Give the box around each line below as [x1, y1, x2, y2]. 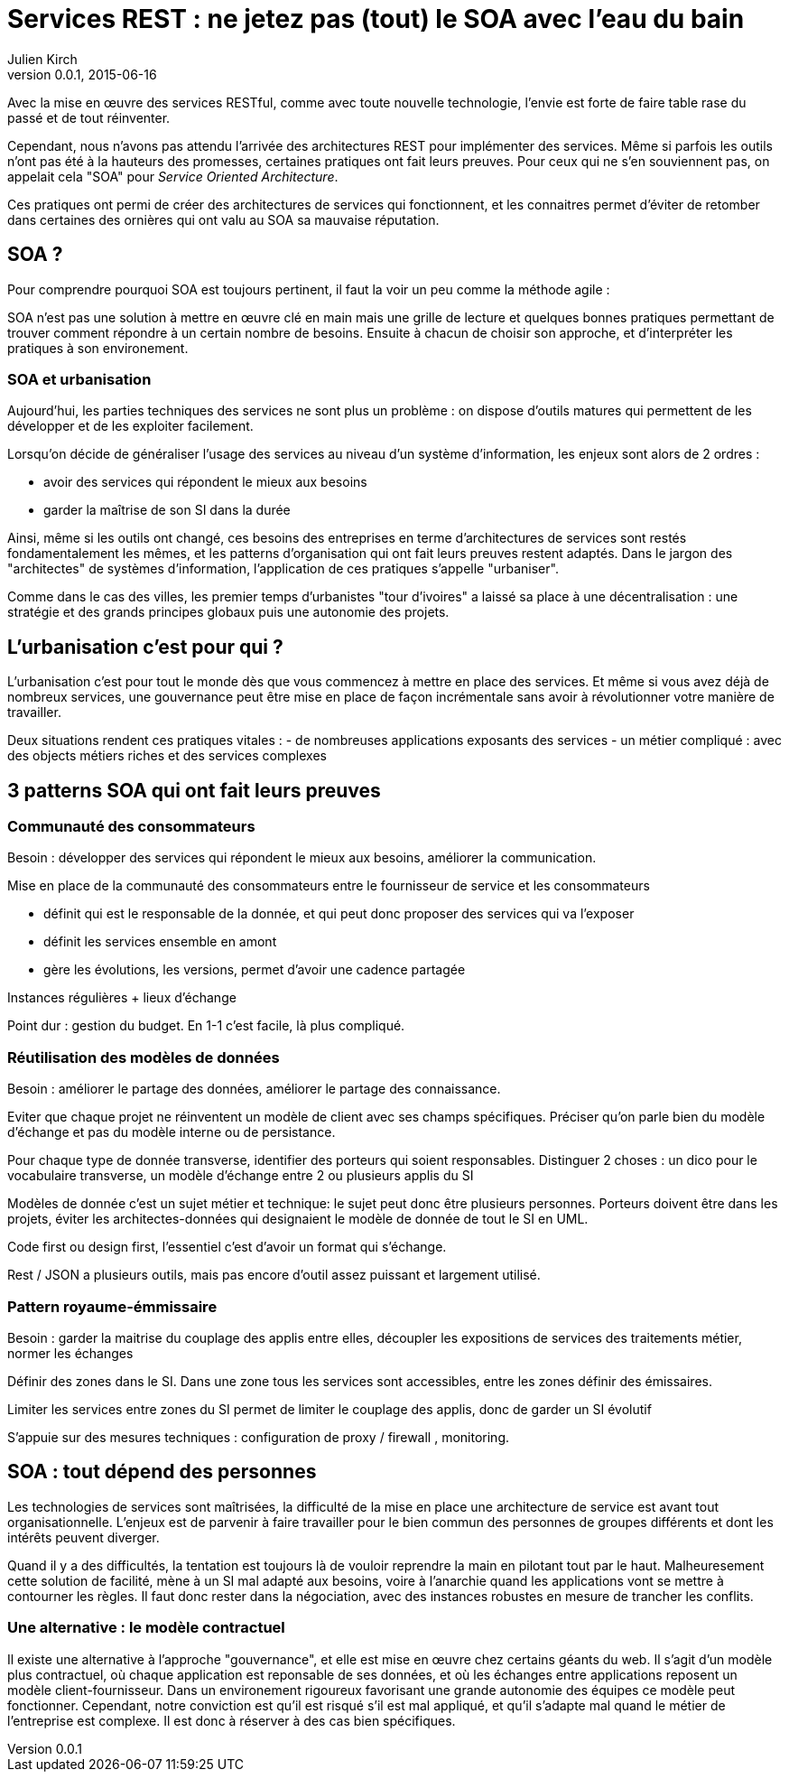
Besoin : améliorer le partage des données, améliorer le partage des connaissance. [7, 1081, 501, 1097]
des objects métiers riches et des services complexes [7, 748, 327, 764]
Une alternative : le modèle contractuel [7, 1618, 285, 1637]
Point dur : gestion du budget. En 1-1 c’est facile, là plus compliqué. [7, 1018, 405, 1034]
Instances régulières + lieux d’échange [7, 990, 237, 1006]
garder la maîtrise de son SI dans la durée [43, 502, 291, 518]
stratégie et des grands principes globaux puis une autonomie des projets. [7, 604, 450, 620]
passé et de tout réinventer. [7, 109, 171, 126]
